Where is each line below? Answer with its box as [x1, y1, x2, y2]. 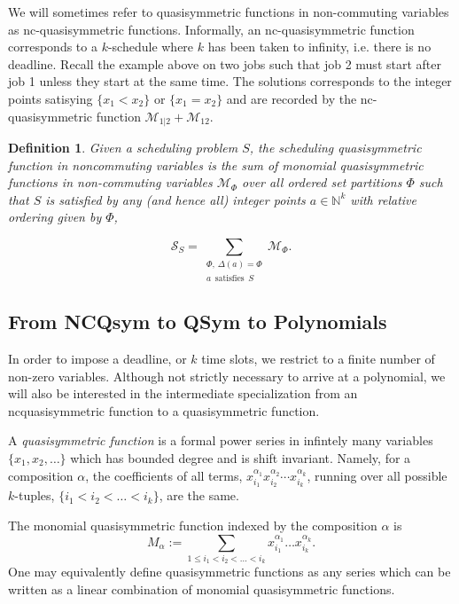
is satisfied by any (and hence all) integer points [45, 190, 306, 208]
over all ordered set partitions [242, 173, 402, 192]
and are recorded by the [226, 89, 357, 107]
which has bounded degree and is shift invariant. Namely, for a [70, 448, 411, 467]
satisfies [214, 273, 245, 283]
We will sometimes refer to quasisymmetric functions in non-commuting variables [8, 3, 449, 20]
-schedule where [107, 37, 194, 56]
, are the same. [159, 486, 239, 505]
